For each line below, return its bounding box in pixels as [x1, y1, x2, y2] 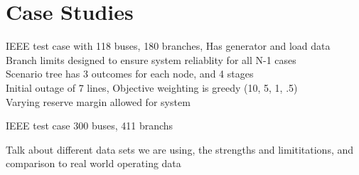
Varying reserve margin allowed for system [6, 94, 191, 109]
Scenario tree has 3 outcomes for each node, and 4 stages [6, 66, 254, 81]
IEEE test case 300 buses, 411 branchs [6, 118, 173, 133]
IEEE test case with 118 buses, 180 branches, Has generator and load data [6, 38, 331, 53]
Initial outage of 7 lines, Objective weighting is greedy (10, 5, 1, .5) [6, 80, 298, 95]
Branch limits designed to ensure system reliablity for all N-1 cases [6, 52, 296, 67]
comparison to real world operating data [6, 156, 181, 171]
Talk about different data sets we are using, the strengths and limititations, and [6, 142, 354, 157]
